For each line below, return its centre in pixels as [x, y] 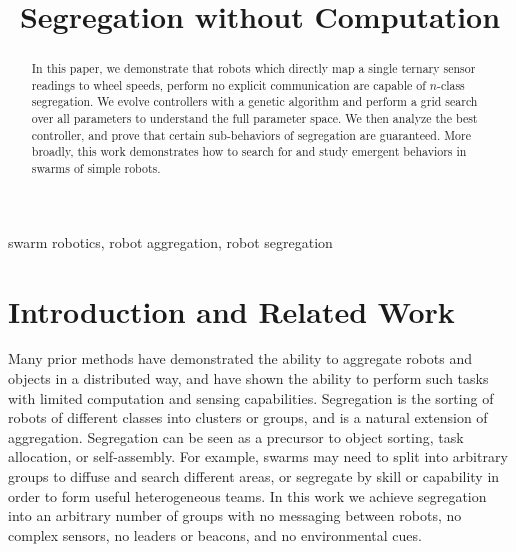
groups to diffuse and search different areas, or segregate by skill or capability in [254, 476]
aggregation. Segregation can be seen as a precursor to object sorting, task [236, 436]
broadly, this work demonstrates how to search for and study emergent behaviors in [249, 151]
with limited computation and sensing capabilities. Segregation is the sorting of [251, 397]
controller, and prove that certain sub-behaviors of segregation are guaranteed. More [251, 134]
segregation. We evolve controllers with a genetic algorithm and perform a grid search [254, 101]
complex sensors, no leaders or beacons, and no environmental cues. [215, 534]
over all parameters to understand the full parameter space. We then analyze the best [254, 118]
